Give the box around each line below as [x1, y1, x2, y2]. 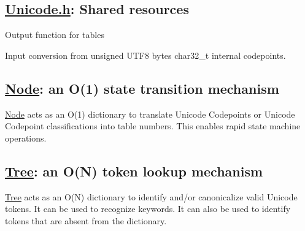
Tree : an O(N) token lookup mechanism [5, 161, 263, 180]
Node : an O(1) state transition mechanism [5, 78, 279, 97]
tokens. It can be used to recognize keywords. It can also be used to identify [5, 202, 291, 215]
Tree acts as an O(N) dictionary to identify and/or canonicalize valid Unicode [5, 190, 298, 203]
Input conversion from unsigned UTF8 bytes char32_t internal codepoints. [5, 48, 286, 61]
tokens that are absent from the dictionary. [5, 214, 167, 227]
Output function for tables [5, 28, 104, 41]
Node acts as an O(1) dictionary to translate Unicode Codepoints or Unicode [5, 107, 295, 120]
